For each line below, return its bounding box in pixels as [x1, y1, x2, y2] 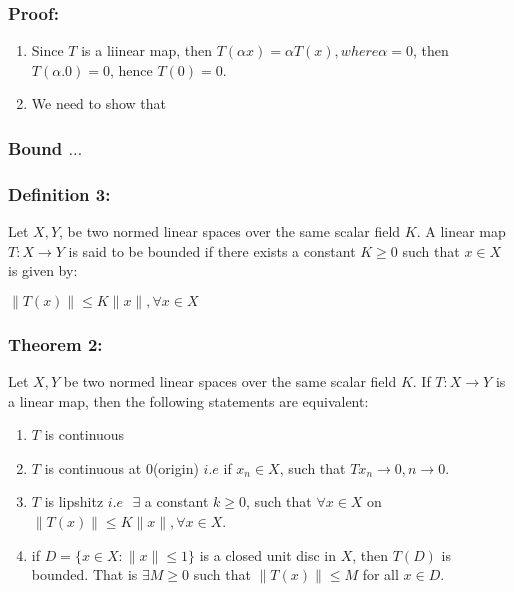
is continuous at [44, 457, 142, 478]
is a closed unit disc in [199, 544, 336, 565]
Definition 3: [8, 181, 111, 206]
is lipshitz [44, 491, 104, 512]
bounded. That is [31, 564, 138, 585]
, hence [109, 59, 153, 80]
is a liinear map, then [81, 40, 212, 61]
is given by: [8, 260, 78, 281]
